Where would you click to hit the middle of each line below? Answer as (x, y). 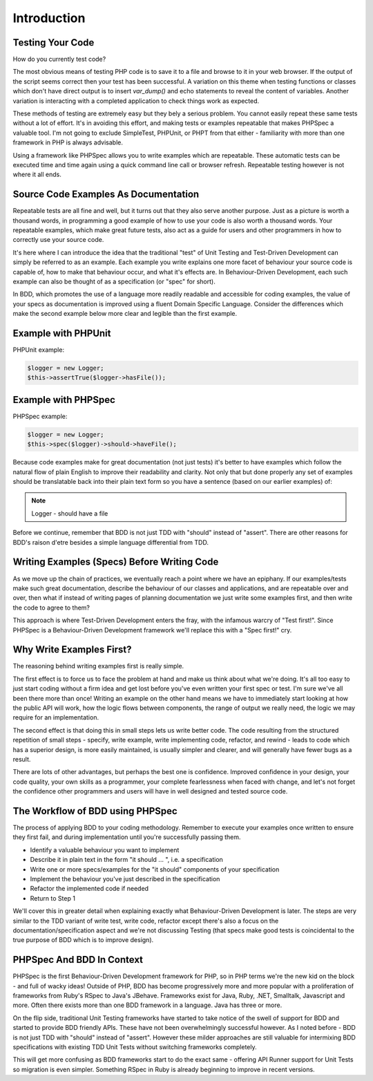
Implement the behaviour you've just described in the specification (125, 878)
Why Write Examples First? (72, 650)
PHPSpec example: (40, 416)
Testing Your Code (54, 43)
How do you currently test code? (59, 59)
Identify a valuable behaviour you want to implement (105, 849)
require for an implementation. (56, 717)
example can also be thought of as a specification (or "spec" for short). (114, 281)
